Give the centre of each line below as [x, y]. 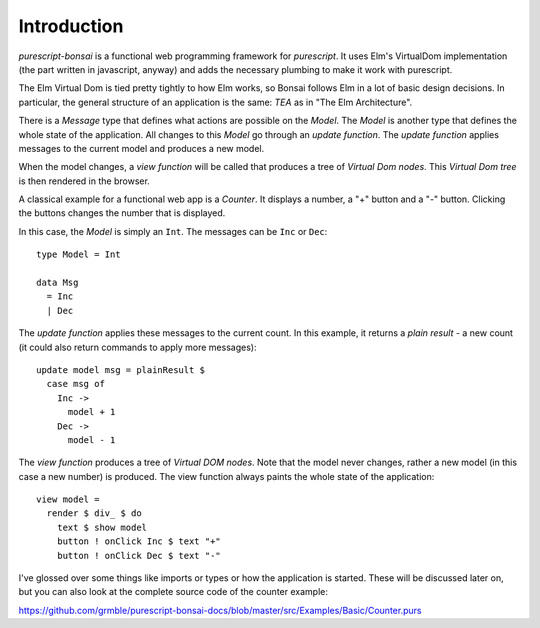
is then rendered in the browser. [84, 181]
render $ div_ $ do [94, 513]
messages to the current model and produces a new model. [141, 148]
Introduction [71, 26]
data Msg [57, 283]
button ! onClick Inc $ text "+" [139, 541]
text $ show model [102, 527]
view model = [68, 499]
